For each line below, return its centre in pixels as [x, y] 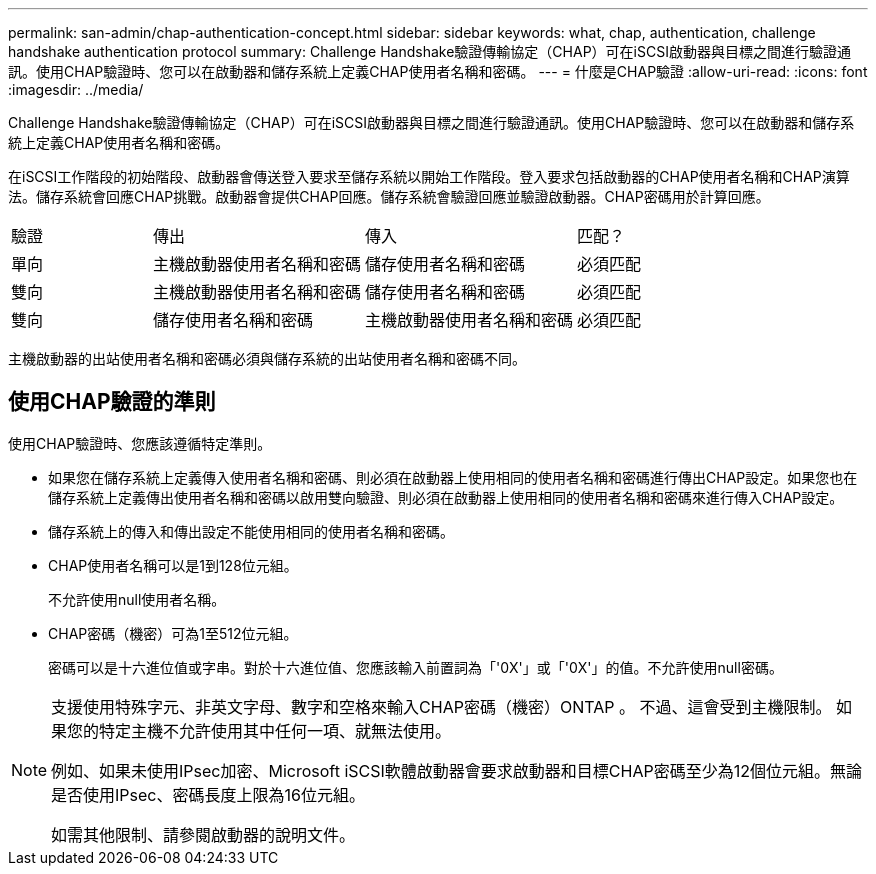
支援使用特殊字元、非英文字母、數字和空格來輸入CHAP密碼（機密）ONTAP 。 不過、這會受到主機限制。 [441, 706]
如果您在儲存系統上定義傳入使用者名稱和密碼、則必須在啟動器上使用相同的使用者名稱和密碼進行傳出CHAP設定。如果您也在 [453, 477]
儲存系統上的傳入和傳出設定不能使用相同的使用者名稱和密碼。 [251, 531]
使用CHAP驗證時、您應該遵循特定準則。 [140, 443]
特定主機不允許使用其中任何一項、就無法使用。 [275, 730]
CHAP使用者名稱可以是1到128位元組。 [173, 565]
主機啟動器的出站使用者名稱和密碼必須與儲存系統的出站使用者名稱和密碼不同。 [267, 358]
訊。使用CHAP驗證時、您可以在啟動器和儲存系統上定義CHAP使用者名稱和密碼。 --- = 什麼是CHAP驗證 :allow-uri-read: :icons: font [438, 71]
